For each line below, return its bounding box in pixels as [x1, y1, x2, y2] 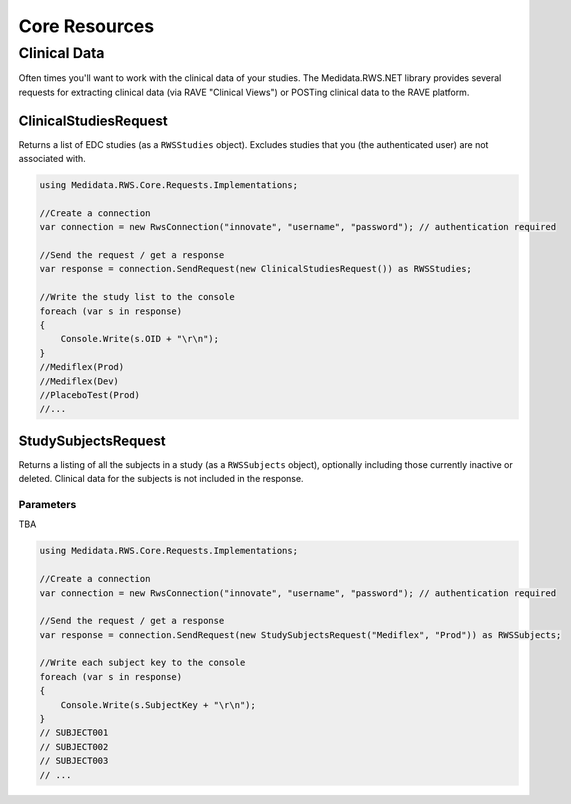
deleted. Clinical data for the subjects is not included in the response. [18, 473, 304, 485]
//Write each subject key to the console [39, 657, 246, 669]
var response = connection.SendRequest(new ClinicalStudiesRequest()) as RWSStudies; [39, 263, 472, 275]
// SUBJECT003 [39, 755, 109, 767]
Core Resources [18, 15, 155, 37]
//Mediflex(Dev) [39, 375, 120, 387]
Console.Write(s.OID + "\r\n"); [60, 333, 220, 345]
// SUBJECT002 [39, 741, 109, 752]
